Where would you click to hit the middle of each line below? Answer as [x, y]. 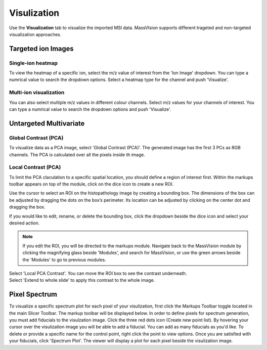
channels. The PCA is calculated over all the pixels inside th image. [77, 154]
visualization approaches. [35, 34]
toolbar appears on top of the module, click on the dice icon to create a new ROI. [91, 184]
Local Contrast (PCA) [35, 167]
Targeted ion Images [42, 49]
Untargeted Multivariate [47, 123]
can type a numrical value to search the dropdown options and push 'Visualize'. [90, 109]
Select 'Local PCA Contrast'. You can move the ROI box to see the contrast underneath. [98, 273]
